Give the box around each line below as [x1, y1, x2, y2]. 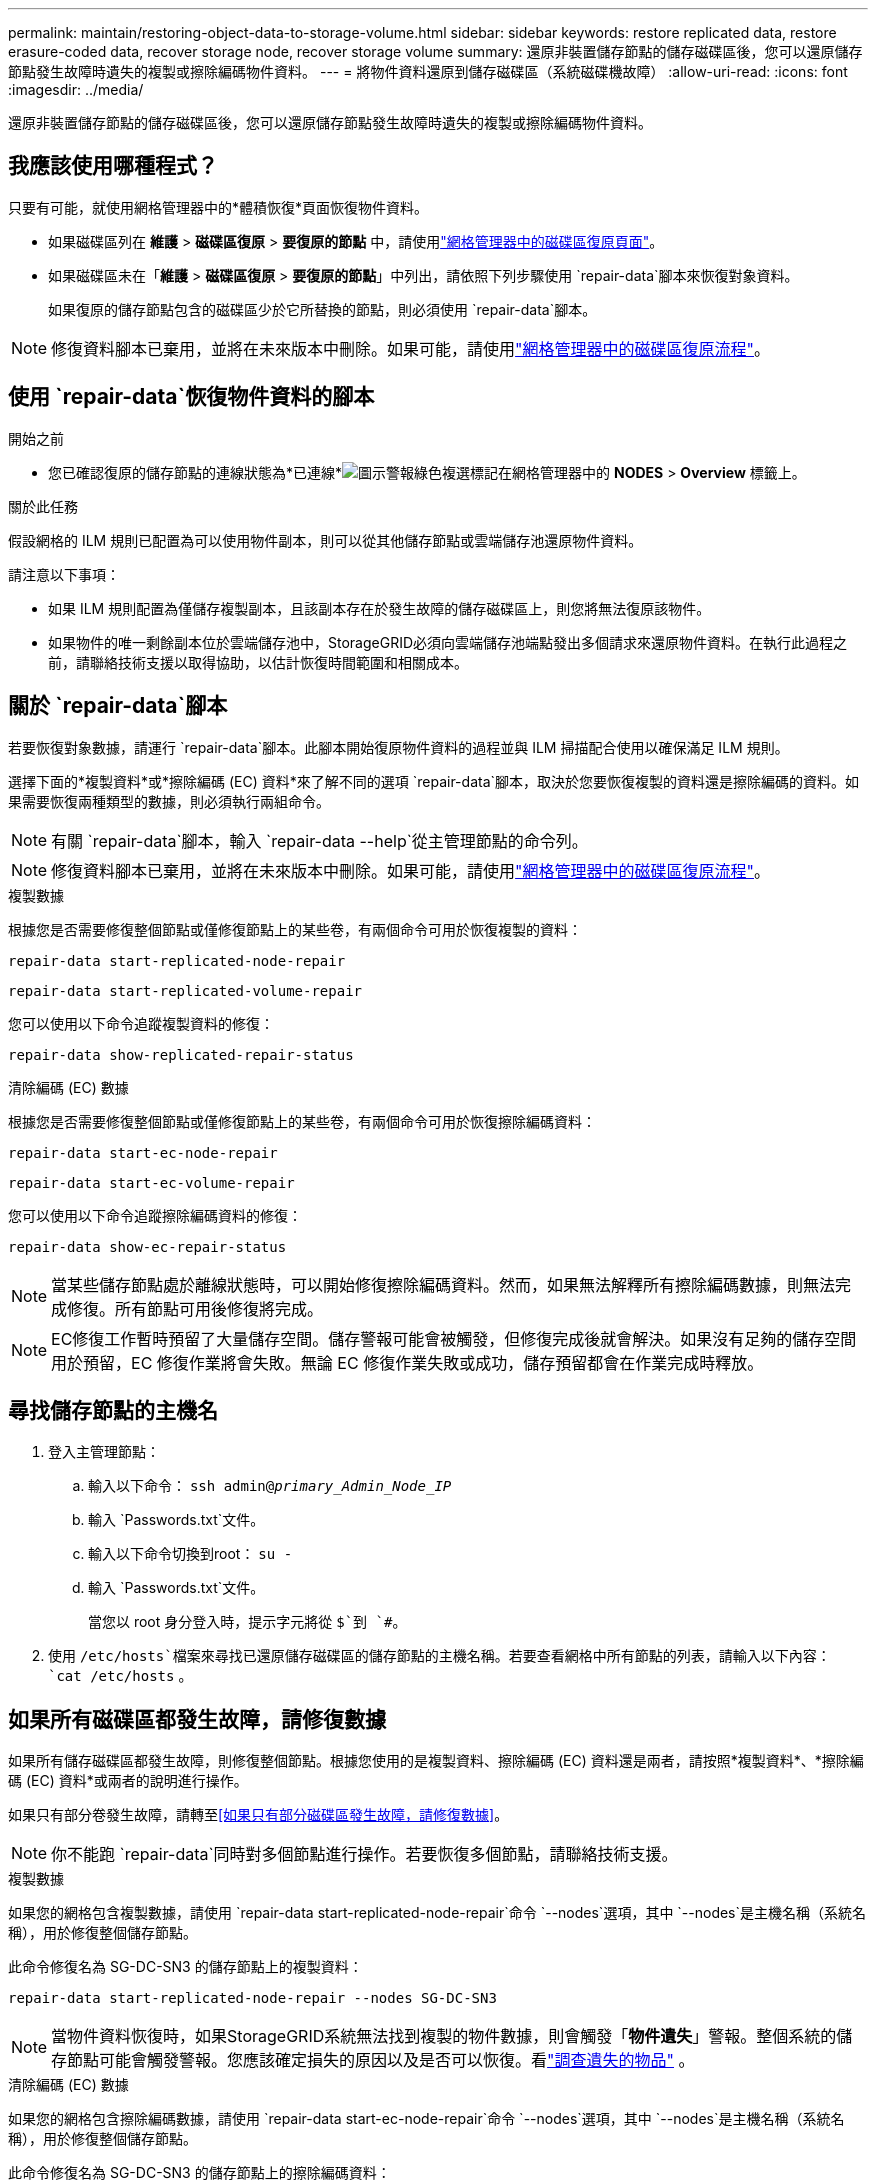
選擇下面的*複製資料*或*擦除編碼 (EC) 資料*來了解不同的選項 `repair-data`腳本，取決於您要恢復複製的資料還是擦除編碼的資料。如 [8, 772, 860, 790]
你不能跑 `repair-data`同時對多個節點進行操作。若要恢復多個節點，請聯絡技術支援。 [51, 1844, 678, 1865]
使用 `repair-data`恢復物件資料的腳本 [8, 384, 375, 410]
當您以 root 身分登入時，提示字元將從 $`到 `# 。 [88, 1613, 407, 1631]
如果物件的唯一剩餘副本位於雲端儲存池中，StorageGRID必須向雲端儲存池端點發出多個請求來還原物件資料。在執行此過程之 [48, 633, 848, 651]
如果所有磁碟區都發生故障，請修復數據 [8, 1706, 386, 1732]
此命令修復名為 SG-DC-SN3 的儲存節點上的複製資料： [8, 1958, 363, 1976]
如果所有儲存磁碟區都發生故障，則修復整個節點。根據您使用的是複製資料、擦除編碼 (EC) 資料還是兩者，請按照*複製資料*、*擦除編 [8, 1752, 864, 1770]
